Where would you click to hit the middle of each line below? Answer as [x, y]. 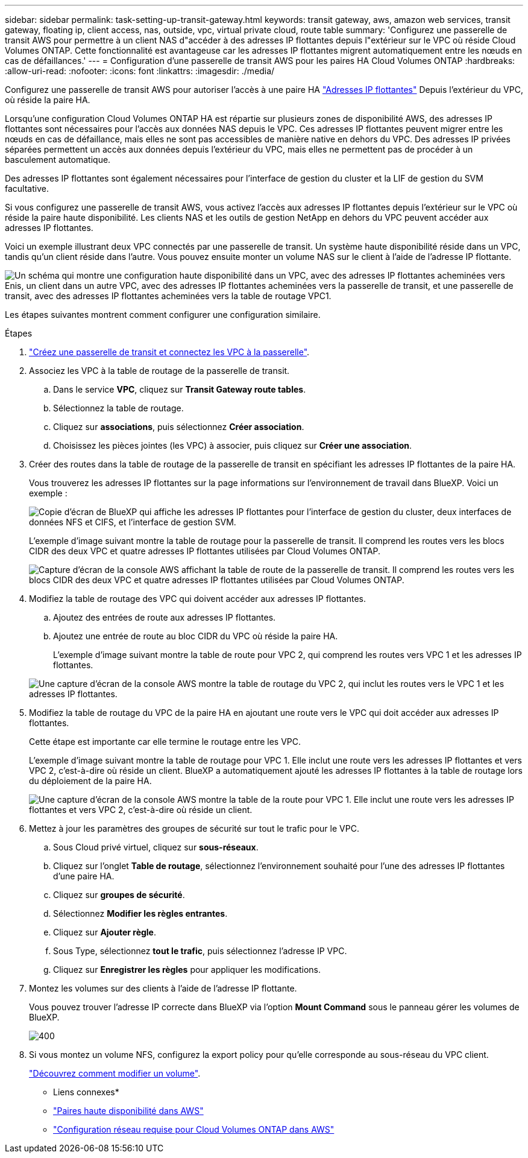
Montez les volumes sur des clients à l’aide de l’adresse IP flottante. [163, 988]
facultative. [27, 188]
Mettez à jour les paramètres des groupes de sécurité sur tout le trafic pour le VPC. [194, 828]
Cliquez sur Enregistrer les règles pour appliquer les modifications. [187, 970]
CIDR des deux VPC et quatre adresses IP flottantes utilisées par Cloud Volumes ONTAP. [205, 551]
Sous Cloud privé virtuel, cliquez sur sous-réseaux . [156, 847]
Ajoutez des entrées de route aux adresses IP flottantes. [165, 617]
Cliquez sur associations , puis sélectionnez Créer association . [179, 427]
